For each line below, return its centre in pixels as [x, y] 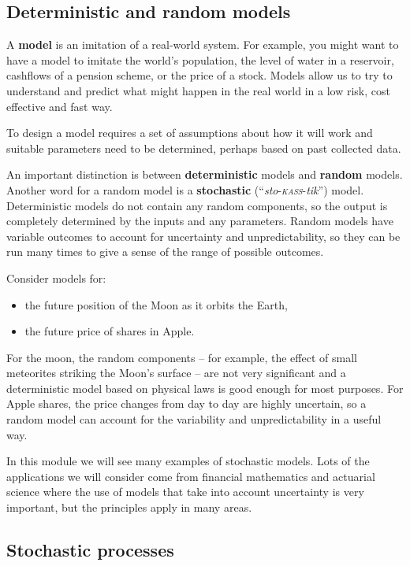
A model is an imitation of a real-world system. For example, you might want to [203, 44]
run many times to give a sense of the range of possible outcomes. [165, 252]
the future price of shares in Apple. [110, 331]
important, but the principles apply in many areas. [129, 507]
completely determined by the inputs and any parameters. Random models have [200, 221]
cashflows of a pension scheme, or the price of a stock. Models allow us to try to [199, 75]
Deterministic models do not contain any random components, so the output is [197, 205]
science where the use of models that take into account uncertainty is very [185, 492]
